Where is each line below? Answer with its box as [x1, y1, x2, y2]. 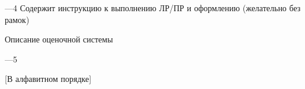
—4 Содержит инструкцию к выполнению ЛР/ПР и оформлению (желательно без [5, 2, 301, 14]
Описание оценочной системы [5, 33, 113, 45]
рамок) [5, 13, 30, 25]
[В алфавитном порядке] [5, 72, 92, 85]
